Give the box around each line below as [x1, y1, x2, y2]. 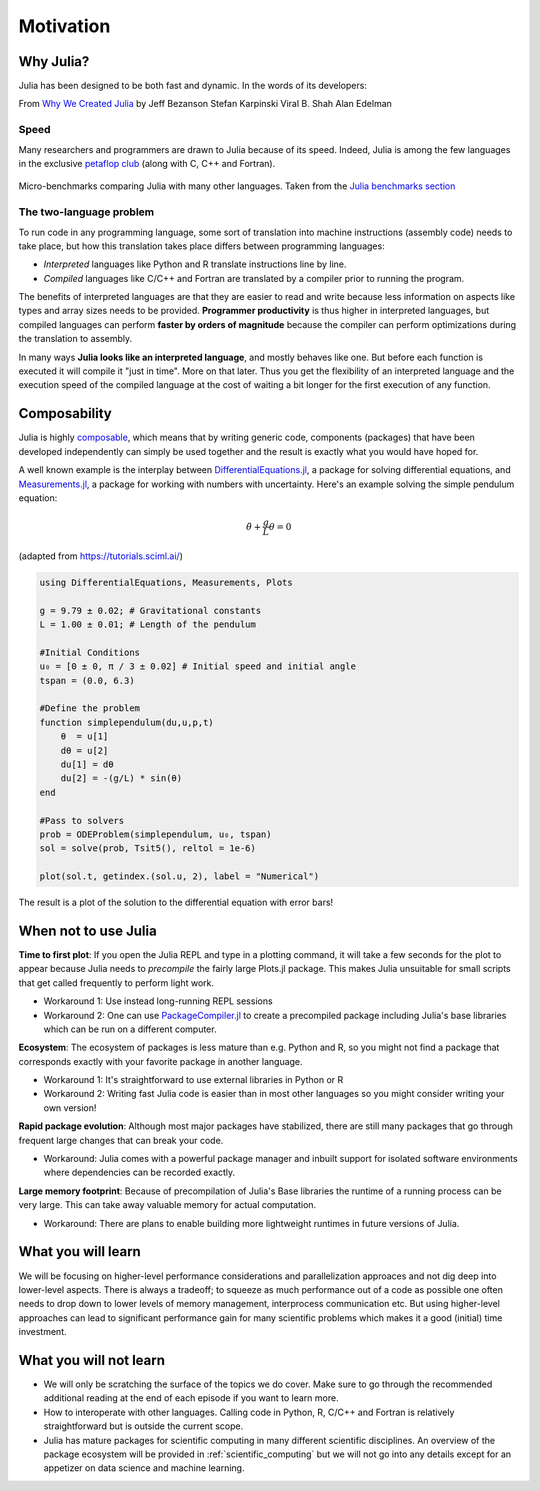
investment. [18, 1326, 67, 1338]
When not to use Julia [18, 922, 157, 939]
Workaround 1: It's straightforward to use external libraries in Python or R [43, 1074, 344, 1086]
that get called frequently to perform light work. [18, 976, 215, 989]
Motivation [18, 15, 111, 37]
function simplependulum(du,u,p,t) [39, 716, 214, 728]
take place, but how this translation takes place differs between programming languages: [18, 240, 385, 252]
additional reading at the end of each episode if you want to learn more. [43, 1392, 339, 1404]
